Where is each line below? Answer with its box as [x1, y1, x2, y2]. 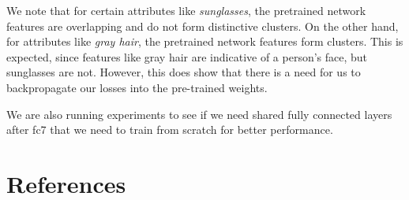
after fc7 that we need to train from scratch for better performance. [6, 121, 333, 138]
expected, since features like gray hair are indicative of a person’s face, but [6, 48, 368, 65]
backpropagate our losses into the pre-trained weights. [6, 79, 268, 95]
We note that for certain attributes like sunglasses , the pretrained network [6, 2, 366, 18]
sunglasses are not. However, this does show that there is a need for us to [6, 64, 361, 80]
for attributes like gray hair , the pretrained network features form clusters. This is [6, 33, 403, 50]
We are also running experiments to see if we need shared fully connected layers [6, 106, 392, 122]
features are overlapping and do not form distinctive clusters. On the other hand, [6, 17, 399, 34]
